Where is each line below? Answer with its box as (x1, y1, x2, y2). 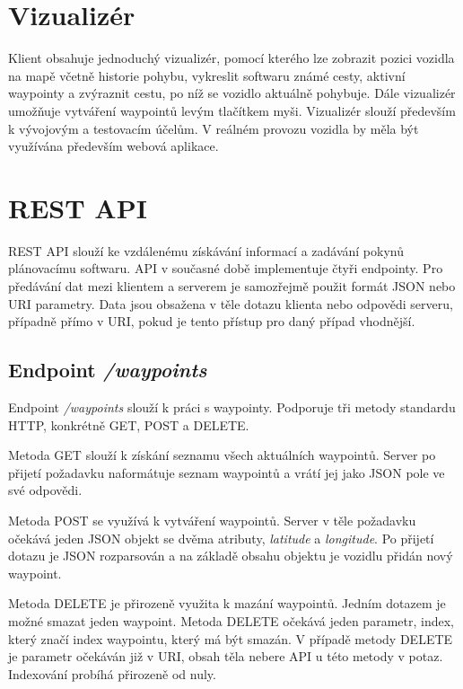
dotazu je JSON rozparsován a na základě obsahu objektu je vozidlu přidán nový (8, 546, 453, 565)
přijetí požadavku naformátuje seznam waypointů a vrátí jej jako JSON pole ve (8, 463, 445, 481)
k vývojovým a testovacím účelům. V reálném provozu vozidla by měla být (8, 119, 419, 137)
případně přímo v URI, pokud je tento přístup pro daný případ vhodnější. (8, 312, 415, 331)
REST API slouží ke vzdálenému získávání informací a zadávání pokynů (8, 241, 404, 260)
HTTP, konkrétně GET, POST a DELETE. (8, 415, 249, 434)
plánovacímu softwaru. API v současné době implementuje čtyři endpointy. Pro (8, 259, 443, 278)
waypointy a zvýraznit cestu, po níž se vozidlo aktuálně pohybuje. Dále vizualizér (8, 84, 456, 102)
